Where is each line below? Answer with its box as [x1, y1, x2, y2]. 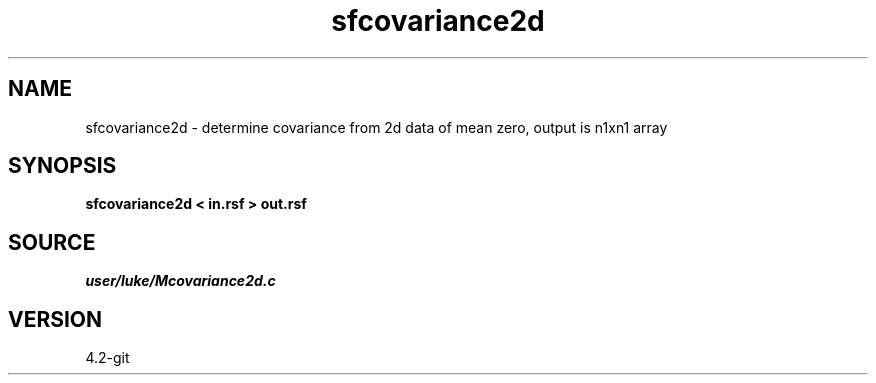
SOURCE [8, 229, 96, 255]
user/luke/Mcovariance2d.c [85, 272, 276, 290]
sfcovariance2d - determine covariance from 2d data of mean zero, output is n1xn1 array [85, 118, 668, 136]
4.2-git [85, 349, 130, 367]
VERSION [8, 306, 103, 332]
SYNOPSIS [8, 153, 117, 179]
